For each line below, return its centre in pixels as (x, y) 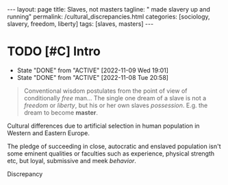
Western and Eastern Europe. (49, 133)
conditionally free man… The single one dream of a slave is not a (115, 98)
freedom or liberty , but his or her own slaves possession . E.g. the (116, 105)
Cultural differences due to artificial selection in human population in (103, 126)
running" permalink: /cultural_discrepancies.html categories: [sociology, (109, 16)
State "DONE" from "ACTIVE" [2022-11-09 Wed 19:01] (93, 70)
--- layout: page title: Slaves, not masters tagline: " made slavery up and (109, 9)
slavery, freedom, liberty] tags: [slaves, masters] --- (80, 24)
